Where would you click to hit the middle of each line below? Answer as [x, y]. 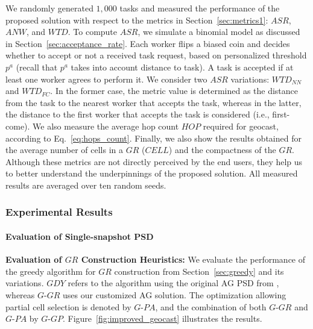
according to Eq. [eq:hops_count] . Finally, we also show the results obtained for [153, 138]
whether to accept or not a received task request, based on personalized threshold [156, 55]
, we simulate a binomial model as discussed [219, 32]
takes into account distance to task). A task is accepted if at [182, 67]
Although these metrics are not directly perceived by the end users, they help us [154, 161]
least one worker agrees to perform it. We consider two [106, 79]
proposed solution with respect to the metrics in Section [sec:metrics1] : [137, 20]
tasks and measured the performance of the [200, 8]
